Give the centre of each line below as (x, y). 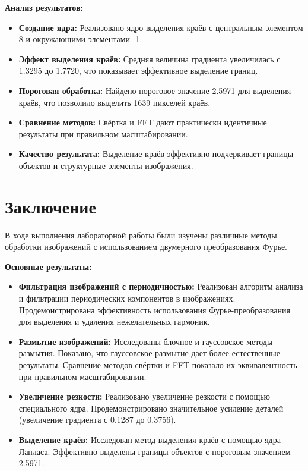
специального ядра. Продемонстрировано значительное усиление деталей (151, 408)
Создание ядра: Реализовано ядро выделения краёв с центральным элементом (161, 27)
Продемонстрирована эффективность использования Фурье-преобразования (154, 310)
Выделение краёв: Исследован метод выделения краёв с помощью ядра (150, 439)
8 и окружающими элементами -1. (80, 39)
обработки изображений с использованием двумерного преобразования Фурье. (146, 247)
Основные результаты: (48, 266)
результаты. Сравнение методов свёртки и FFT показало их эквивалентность (158, 365)
